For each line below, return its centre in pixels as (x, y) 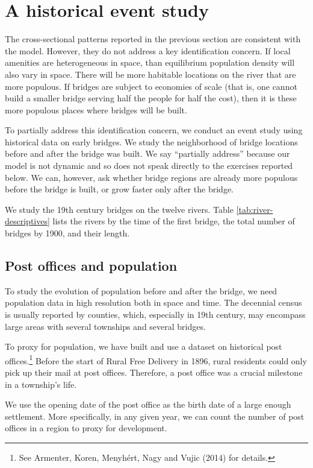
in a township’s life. (41, 384)
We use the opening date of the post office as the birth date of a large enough (148, 404)
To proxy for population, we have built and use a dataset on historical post (144, 346)
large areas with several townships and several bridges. (105, 326)
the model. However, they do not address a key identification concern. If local (148, 50)
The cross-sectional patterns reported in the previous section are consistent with (153, 39)
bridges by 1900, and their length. (67, 233)
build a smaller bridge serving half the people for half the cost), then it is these (151, 98)
